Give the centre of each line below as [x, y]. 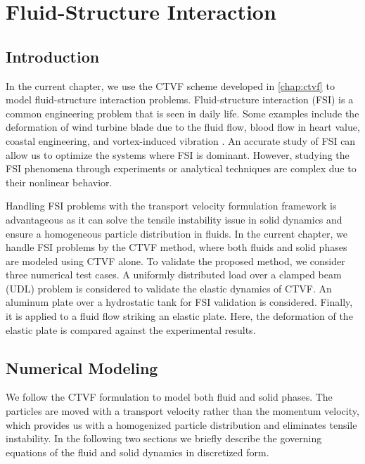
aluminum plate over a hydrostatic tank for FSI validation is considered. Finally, [179, 302]
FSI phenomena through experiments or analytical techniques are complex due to [181, 168]
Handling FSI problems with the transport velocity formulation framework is [171, 206]
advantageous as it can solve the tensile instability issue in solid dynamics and [174, 219]
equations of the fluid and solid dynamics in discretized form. [137, 452]
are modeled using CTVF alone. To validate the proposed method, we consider [175, 260]
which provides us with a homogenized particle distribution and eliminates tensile [181, 424]
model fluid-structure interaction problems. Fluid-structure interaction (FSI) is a [180, 99]
